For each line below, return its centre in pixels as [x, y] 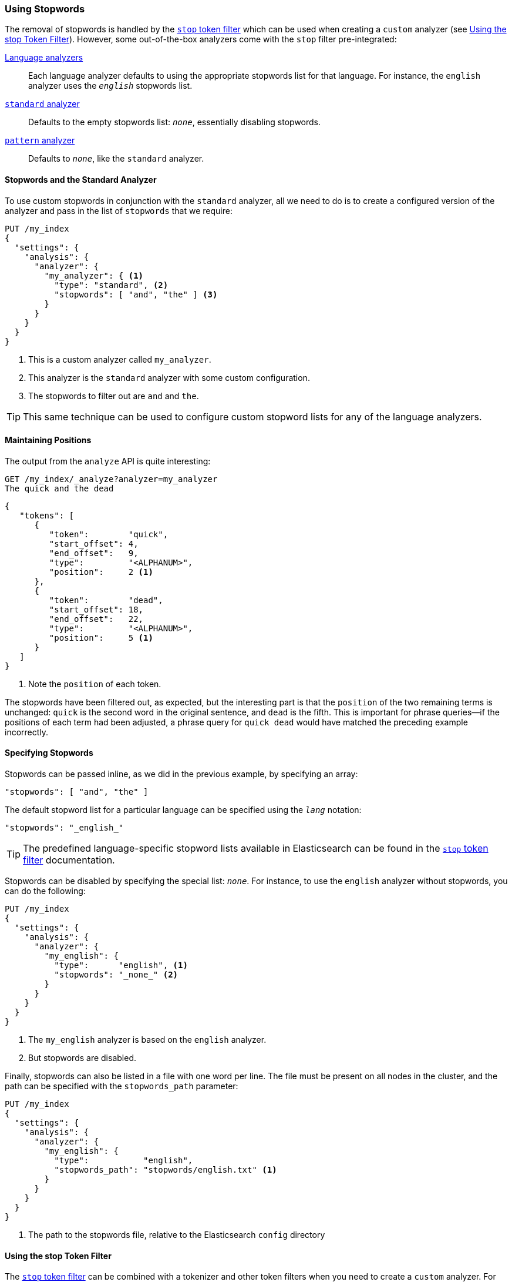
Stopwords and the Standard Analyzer [81, 179]
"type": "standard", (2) [111, 285]
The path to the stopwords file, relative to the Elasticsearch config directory [177, 1235]
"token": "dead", [106, 600]
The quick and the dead [59, 488]
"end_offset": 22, [96, 619]
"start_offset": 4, [94, 543]
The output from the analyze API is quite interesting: [108, 461]
